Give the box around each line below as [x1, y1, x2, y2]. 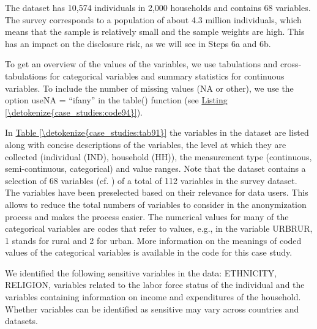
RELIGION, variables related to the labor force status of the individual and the [5, 278, 305, 291]
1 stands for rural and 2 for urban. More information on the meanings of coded [5, 234, 302, 246]
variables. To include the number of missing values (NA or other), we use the [5, 81, 294, 94]
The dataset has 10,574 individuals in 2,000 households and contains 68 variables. [5, 1, 311, 13]
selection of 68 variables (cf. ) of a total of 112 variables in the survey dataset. [5, 174, 297, 187]
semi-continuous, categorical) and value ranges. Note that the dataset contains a [5, 162, 306, 175]
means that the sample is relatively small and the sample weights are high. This [5, 25, 305, 38]
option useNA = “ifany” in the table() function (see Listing [5, 94, 228, 106]
